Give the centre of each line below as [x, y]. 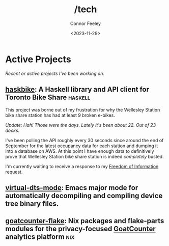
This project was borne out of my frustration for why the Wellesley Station [83, 110]
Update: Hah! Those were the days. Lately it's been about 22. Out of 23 [81, 125]
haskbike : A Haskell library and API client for [77, 89]
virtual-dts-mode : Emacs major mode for [72, 188]
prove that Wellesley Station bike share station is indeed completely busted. [84, 156]
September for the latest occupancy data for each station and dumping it [82, 146]
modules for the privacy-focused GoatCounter [81, 229]
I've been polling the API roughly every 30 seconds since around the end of [84, 140]
